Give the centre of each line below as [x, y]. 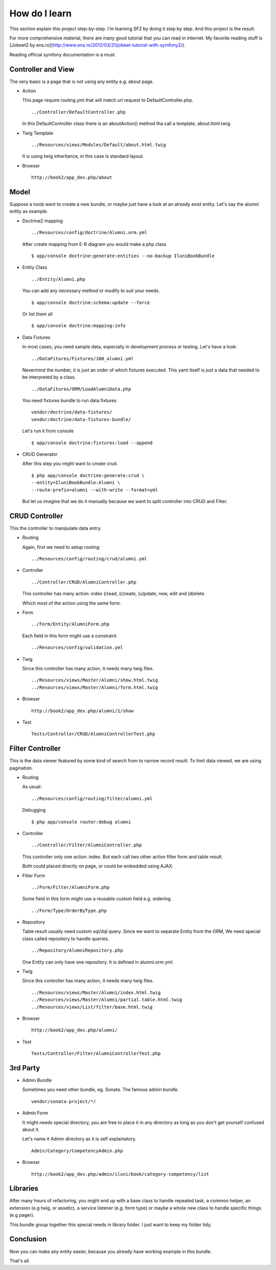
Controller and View [42, 69]
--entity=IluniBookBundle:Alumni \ [76, 483]
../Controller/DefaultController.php [79, 112]
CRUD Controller [36, 516]
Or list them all [38, 314]
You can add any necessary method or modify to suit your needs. [91, 291]
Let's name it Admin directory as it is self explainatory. [79, 1139]
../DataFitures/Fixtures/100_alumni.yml [83, 358]
